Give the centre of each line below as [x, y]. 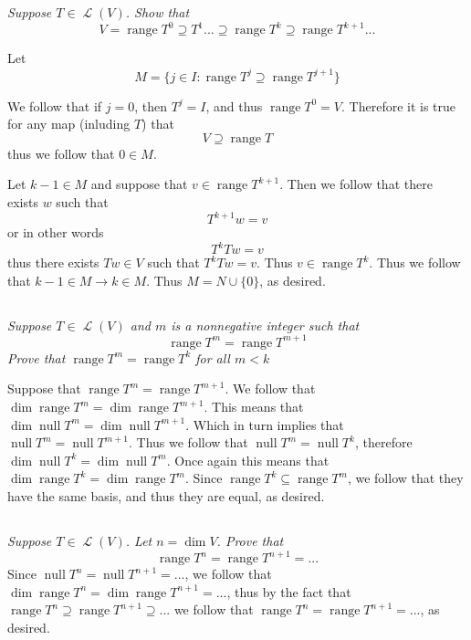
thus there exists [53, 262]
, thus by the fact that [289, 591]
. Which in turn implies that [265, 424]
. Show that [157, 12]
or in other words [56, 232]
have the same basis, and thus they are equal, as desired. [166, 495]
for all [213, 357]
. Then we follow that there [356, 184]
